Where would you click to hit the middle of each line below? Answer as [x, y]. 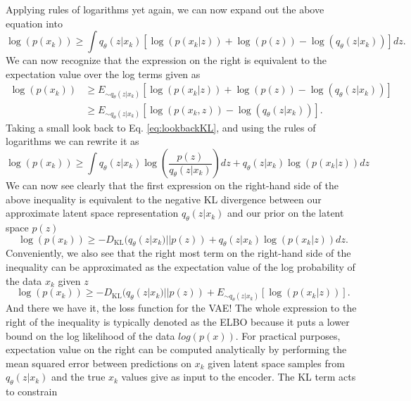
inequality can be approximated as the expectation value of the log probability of [181, 266]
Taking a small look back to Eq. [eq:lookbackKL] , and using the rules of [161, 127]
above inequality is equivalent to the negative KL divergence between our [164, 199]
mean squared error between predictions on [99, 363]
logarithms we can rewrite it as [72, 141]
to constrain [32, 392]
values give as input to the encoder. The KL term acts [239, 377]
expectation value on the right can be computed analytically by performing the [176, 349]
